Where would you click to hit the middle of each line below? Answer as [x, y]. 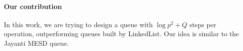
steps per [203, 24]
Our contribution [33, 6]
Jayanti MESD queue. [36, 43]
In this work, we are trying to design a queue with [78, 24]
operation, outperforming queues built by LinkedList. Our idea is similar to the [121, 34]
